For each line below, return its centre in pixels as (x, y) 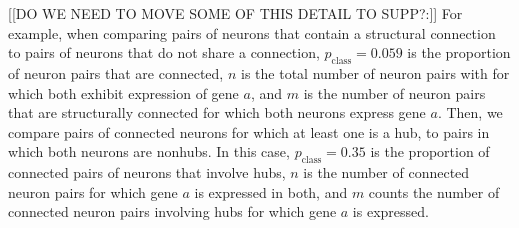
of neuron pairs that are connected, (116, 72)
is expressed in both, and (271, 191)
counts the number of (434, 191)
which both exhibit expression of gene (123, 92)
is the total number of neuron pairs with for (375, 72)
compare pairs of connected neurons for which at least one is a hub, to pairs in (249, 131)
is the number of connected (386, 172)
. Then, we (470, 112)
